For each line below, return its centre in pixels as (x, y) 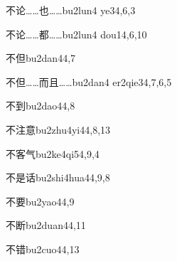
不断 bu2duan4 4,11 (46, 225)
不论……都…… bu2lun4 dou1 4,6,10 (76, 34)
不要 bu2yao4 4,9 (40, 201)
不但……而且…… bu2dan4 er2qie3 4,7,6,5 (89, 81)
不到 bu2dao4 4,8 (41, 106)
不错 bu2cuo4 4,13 (43, 249)
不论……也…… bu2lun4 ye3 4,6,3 (71, 10)
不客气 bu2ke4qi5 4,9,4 (53, 153)
